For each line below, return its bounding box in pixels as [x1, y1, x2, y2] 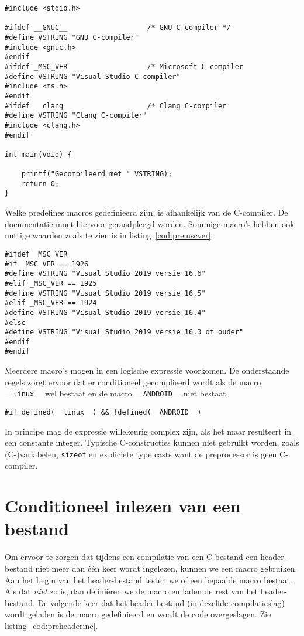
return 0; [21, 179, 60, 188]
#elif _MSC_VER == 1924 [5, 299, 97, 307]
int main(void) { [5, 150, 72, 159]
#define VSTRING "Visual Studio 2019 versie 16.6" [5, 269, 206, 278]
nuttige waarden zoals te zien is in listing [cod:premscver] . [5, 229, 213, 241]
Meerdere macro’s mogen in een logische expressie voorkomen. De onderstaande [5, 364, 289, 377]
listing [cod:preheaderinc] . [5, 619, 98, 631]
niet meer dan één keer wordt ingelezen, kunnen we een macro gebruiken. [35, 562, 298, 574]
